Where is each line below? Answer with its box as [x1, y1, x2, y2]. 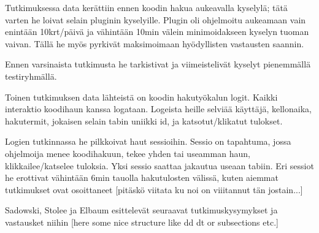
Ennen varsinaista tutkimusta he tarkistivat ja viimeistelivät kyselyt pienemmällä [5, 58, 311, 71]
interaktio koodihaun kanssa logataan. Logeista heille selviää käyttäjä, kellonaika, [5, 102, 312, 115]
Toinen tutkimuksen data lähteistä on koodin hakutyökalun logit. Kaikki [5, 90, 278, 103]
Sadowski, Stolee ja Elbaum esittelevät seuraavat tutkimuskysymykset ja [5, 204, 278, 216]
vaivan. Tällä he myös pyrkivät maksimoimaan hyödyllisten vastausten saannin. [5, 37, 304, 50]
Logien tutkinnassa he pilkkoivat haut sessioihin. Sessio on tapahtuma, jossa [5, 135, 291, 148]
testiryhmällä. [5, 69, 57, 82]
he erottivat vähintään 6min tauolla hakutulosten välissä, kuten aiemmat [5, 171, 279, 184]
